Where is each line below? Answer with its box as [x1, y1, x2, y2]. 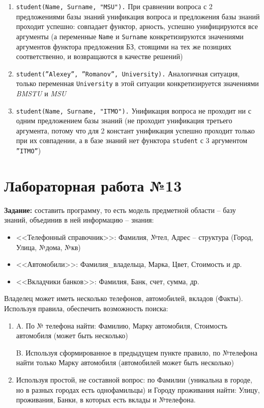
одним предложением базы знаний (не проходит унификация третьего [16, 115, 232, 126]
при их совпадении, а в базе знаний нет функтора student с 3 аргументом [16, 135, 248, 146]
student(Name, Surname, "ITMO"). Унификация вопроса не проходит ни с [16, 105, 251, 116]
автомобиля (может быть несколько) [16, 330, 128, 341]
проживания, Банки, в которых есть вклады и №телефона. [16, 394, 196, 405]
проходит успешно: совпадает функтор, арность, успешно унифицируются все [16, 21, 258, 32]
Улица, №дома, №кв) [16, 241, 81, 252]
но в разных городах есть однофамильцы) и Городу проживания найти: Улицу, [16, 384, 260, 395]
